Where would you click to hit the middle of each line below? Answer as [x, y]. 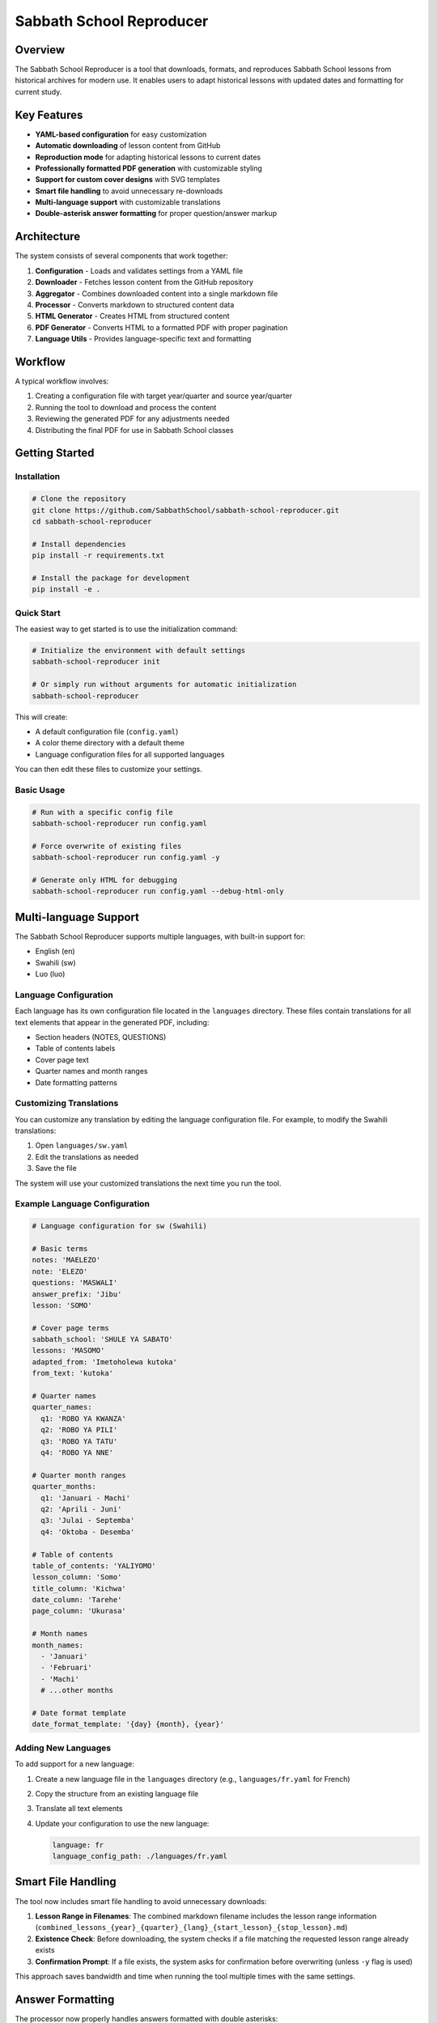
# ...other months [77, 1690]
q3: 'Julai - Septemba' [88, 1520]
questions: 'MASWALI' [75, 1283]
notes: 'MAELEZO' [66, 1260]
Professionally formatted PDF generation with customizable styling [149, 168]
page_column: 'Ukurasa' [79, 1611]
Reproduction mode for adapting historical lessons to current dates [148, 157]
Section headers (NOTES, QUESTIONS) [101, 1037]
